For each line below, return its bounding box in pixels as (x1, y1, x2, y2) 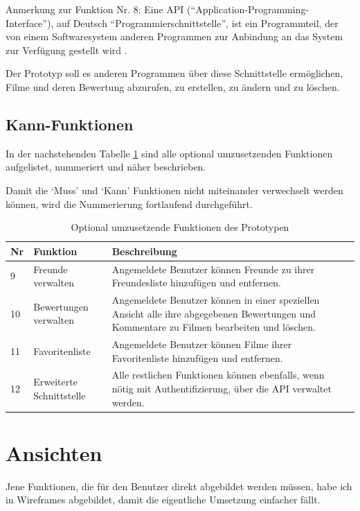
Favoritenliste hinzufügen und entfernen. (111, 350, 283, 365)
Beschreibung (111, 243, 177, 258)
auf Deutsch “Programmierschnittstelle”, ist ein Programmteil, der (56, 15, 339, 30)
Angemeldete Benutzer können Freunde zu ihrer (111, 261, 315, 276)
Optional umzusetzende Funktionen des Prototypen (71, 220, 289, 234)
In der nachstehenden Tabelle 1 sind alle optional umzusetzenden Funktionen (6, 146, 333, 160)
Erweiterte (33, 374, 78, 389)
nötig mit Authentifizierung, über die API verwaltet (111, 381, 332, 396)
